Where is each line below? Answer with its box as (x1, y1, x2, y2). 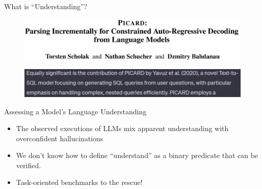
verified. (16, 160, 41, 170)
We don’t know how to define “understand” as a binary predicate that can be (16, 150, 258, 161)
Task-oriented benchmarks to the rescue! (16, 177, 143, 187)
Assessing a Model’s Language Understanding (4, 106, 147, 116)
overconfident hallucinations (16, 133, 103, 143)
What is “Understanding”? (4, 1, 88, 11)
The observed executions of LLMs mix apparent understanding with (16, 123, 229, 134)
